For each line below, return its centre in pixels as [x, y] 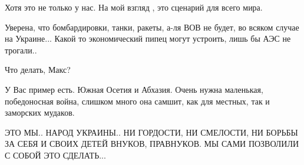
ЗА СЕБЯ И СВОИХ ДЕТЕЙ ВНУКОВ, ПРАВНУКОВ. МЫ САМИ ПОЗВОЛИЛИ [152, 144]
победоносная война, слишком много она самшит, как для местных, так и [137, 101]
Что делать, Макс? [38, 70]
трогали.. [21, 50]
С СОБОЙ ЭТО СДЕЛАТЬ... [55, 155]
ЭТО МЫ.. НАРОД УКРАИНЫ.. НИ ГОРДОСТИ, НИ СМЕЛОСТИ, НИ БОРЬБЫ [151, 132]
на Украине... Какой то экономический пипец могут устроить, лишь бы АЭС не [148, 38]
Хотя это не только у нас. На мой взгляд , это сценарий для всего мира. [134, 7]
